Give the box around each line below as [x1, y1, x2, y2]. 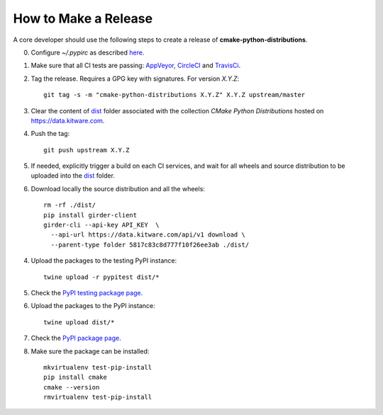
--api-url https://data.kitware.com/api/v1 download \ [50, 231, 246, 239]
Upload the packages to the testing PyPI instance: [30, 256, 177, 265]
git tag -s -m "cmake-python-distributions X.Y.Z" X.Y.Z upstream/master [43, 91, 306, 99]
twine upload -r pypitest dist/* [43, 273, 160, 281]
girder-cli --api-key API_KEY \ [43, 221, 160, 229]
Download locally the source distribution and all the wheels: [30, 184, 206, 193]
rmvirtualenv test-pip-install [43, 393, 152, 402]
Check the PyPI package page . [30, 334, 121, 343]
